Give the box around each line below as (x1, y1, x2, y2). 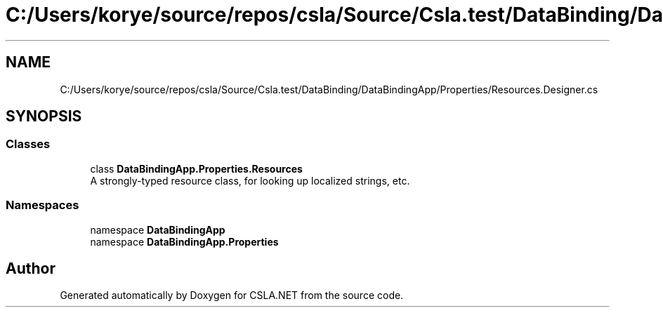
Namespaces (6, 198, 79, 213)
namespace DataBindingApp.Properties (90, 235, 279, 248)
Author (6, 259, 55, 277)
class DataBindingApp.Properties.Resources (90, 162, 303, 175)
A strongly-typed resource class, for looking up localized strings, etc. (90, 174, 410, 187)
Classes (6, 137, 51, 152)
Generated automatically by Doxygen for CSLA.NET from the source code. (60, 289, 404, 302)
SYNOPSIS (6, 107, 82, 126)
